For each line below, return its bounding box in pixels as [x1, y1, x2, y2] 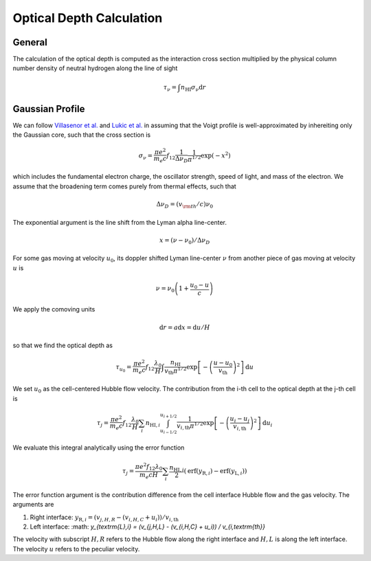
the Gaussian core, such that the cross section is [12, 131, 151, 139]
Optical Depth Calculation [12, 10, 163, 25]
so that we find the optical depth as [12, 341, 113, 350]
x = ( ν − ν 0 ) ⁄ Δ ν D [159, 236, 210, 245]
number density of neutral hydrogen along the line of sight [12, 64, 178, 72]
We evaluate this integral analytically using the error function [12, 443, 185, 452]
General [12, 36, 48, 48]
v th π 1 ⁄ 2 [164, 365, 187, 376]
